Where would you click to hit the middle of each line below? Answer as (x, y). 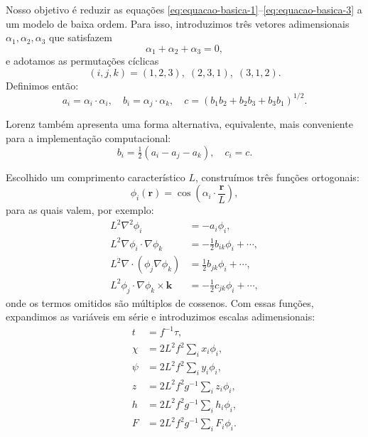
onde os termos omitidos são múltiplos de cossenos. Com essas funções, (160, 302)
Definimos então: (42, 85)
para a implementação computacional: (88, 137)
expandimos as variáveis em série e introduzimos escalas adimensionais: (161, 317)
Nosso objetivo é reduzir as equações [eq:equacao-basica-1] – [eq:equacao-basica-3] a (184, 9)
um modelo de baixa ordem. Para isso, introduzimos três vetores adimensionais (178, 23)
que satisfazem (81, 37)
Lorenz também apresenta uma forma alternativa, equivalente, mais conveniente (179, 124)
